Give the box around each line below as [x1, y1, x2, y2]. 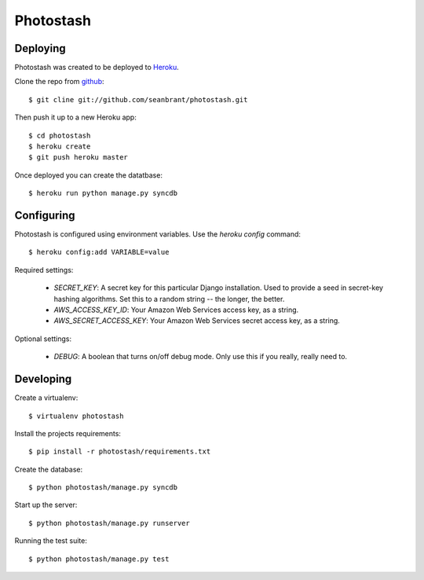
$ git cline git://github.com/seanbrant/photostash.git [28, 95, 248, 104]
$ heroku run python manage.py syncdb [28, 189, 178, 198]
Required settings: [14, 265, 74, 274]
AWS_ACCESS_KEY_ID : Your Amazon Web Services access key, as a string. [53, 305, 299, 314]
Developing [14, 373, 72, 386]
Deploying [14, 42, 66, 55]
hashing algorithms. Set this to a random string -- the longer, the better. [53, 294, 285, 303]
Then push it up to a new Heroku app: [14, 112, 137, 122]
